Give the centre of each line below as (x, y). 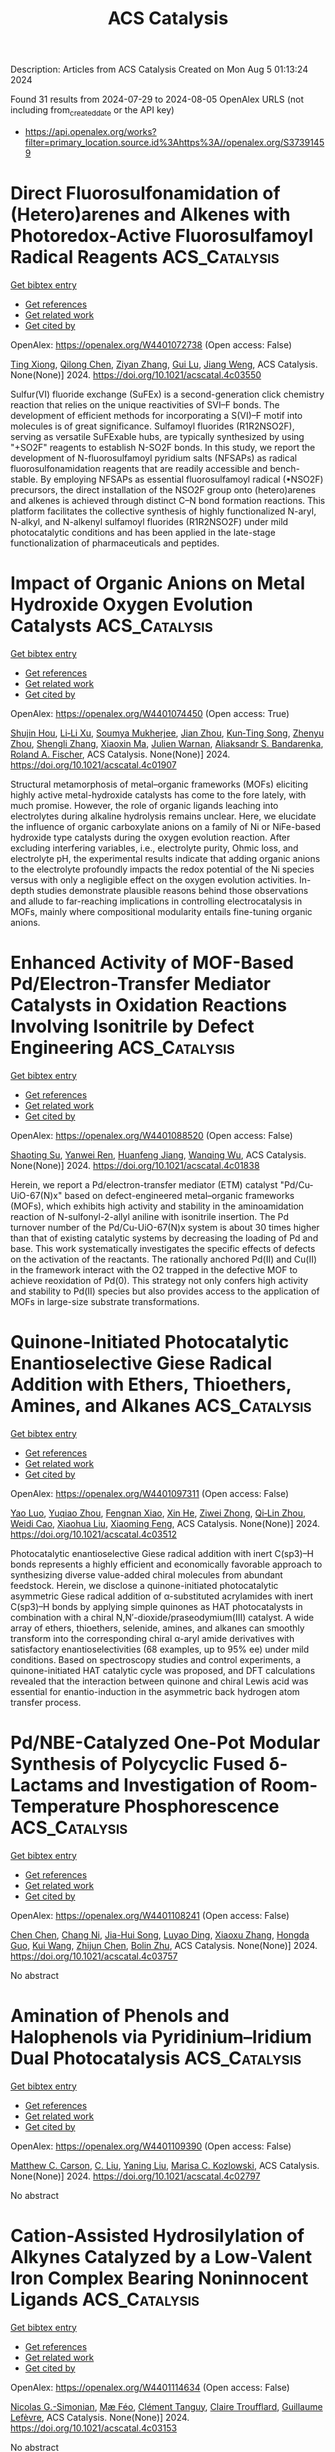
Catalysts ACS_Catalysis (111, 626)
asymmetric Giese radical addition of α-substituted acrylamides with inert (162, 1596)
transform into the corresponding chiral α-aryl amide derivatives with (152, 1638)
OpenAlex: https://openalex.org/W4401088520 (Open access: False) (151, 1135)
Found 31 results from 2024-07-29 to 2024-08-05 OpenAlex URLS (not (157, 99)
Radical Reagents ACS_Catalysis (145, 257)
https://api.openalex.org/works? (90, 131)
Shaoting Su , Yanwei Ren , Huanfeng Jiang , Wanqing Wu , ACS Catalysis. (158, 1154)
